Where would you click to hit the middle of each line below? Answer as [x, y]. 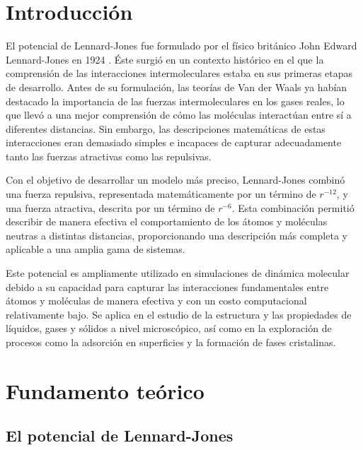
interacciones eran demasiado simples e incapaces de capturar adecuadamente [174, 142]
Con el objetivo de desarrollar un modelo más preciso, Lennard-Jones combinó [175, 180]
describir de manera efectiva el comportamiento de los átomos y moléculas [167, 221]
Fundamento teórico [105, 390]
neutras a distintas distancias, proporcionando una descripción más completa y [177, 235]
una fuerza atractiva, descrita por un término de [110, 207]
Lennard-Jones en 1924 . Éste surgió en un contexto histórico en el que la [165, 59]
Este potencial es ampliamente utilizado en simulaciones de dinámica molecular [178, 273]
